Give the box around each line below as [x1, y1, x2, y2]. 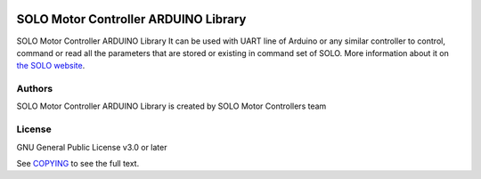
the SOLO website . [16, 61, 86, 71]
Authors [16, 83, 53, 95]
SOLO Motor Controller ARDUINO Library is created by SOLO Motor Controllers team [16, 101, 327, 111]
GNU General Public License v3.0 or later [16, 142, 167, 152]
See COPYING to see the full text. [16, 158, 140, 168]
